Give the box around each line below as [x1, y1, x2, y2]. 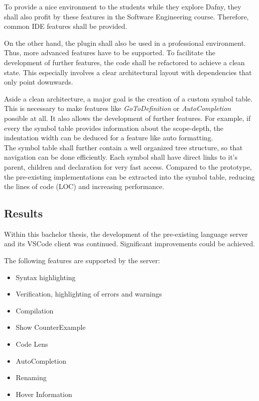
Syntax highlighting [15, 272, 76, 282]
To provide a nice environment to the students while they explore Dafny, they [4, 1, 242, 11]
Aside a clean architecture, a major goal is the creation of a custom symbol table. [4, 93, 253, 103]
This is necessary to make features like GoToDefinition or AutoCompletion [4, 103, 231, 113]
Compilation [15, 305, 54, 315]
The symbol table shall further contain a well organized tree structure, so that [4, 142, 243, 152]
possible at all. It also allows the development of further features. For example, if [4, 112, 251, 123]
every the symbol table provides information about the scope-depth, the [4, 122, 224, 133]
